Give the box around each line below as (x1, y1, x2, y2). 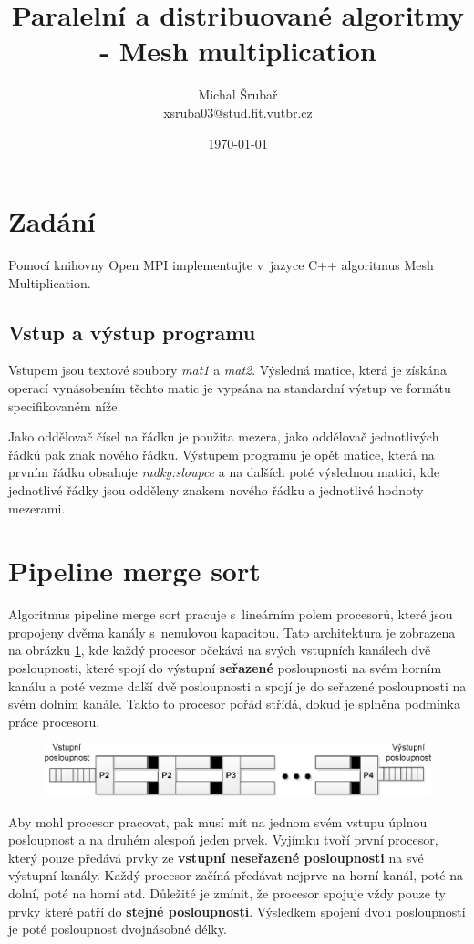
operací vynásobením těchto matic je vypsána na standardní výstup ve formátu (8, 379, 451, 398)
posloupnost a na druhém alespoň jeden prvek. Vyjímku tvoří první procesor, (8, 830, 438, 849)
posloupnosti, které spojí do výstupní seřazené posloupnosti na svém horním (8, 659, 442, 678)
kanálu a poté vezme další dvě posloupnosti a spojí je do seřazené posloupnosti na (8, 676, 467, 695)
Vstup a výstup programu (8, 317, 256, 346)
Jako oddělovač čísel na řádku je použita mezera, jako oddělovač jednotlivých (8, 427, 439, 446)
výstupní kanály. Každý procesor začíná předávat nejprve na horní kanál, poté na (8, 866, 463, 885)
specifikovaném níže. (8, 396, 121, 415)
